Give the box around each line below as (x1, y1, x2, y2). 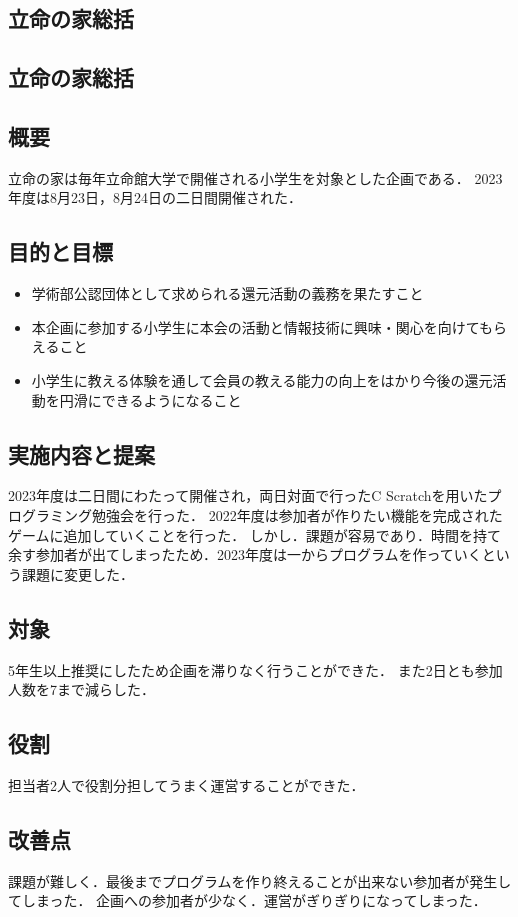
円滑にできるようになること (59, 389, 242, 410)
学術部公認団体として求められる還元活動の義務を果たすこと (31, 283, 424, 304)
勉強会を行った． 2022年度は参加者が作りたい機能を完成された (91, 504, 503, 525)
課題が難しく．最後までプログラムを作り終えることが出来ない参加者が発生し (8, 870, 512, 891)
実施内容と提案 (8, 438, 155, 469)
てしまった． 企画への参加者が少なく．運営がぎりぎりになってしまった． (8, 890, 487, 911)
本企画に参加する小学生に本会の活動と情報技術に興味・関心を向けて (31, 316, 480, 337)
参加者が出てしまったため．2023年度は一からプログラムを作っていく (35, 544, 482, 565)
